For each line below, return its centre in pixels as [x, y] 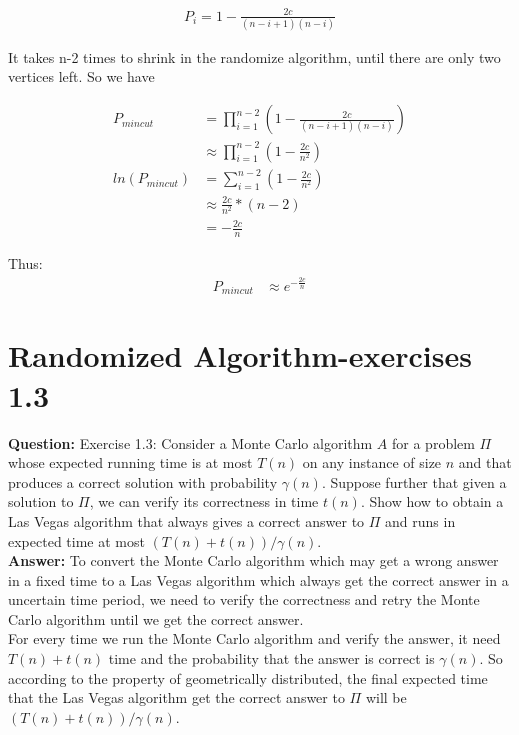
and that [485, 462]
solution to [41, 501]
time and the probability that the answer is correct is [271, 658]
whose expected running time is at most [130, 462]
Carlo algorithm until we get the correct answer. [156, 618]
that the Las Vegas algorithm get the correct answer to [176, 697]
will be [386, 697]
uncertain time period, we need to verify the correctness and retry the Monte [244, 599]
